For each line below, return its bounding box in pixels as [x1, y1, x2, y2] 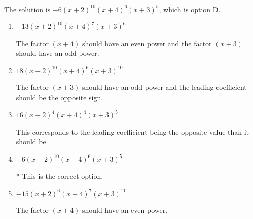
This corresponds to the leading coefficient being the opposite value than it [16, 126, 249, 137]
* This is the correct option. [16, 171, 103, 181]
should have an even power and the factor [82, 38, 212, 48]
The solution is [4, 4, 51, 14]
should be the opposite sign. [16, 92, 103, 103]
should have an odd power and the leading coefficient [82, 82, 247, 92]
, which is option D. [159, 4, 221, 14]
